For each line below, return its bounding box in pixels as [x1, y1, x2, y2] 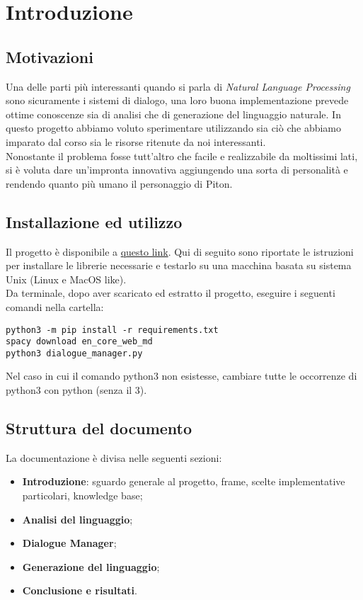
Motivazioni [6, 45, 93, 67]
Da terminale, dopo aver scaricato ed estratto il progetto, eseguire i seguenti [6, 285, 335, 300]
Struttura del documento [6, 417, 192, 439]
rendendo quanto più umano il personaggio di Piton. [6, 176, 233, 191]
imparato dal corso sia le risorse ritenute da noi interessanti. [6, 134, 266, 149]
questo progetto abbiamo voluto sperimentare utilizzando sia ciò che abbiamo [6, 120, 342, 135]
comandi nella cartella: [6, 299, 104, 314]
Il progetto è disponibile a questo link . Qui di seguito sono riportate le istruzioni [6, 244, 354, 259]
